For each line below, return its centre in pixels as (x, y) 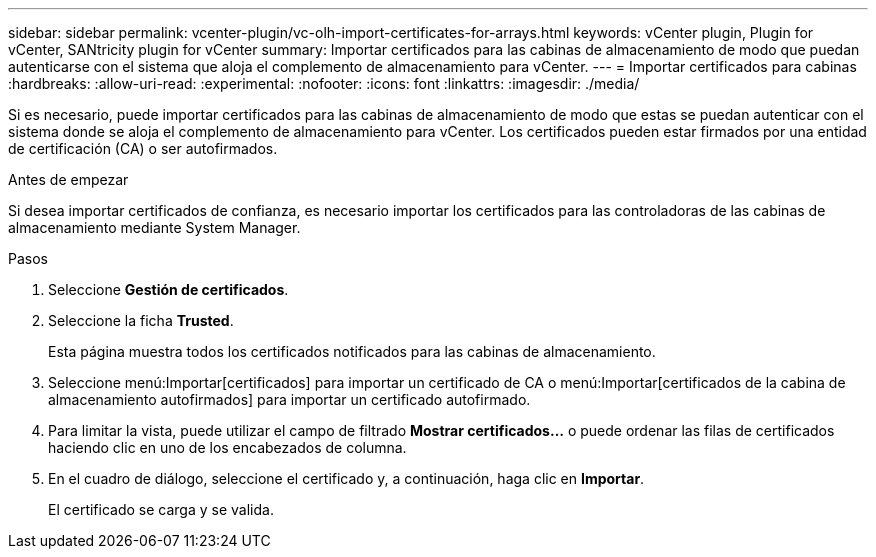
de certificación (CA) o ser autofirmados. (143, 148)
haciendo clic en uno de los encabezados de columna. (227, 447)
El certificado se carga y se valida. (161, 509)
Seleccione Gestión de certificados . (168, 289)
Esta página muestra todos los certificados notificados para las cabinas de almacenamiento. (352, 351)
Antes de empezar (68, 179)
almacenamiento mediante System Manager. (154, 227)
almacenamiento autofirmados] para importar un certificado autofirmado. (289, 399)
